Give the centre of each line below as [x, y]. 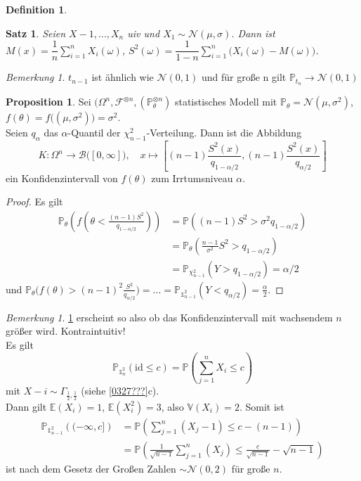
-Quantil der [94, 133]
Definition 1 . [37, 9]
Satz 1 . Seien [36, 33]
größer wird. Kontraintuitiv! [66, 331]
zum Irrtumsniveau [192, 178]
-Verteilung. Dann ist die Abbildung [224, 133]
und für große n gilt [244, 77]
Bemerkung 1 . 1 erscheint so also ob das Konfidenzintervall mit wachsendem [169, 317]
